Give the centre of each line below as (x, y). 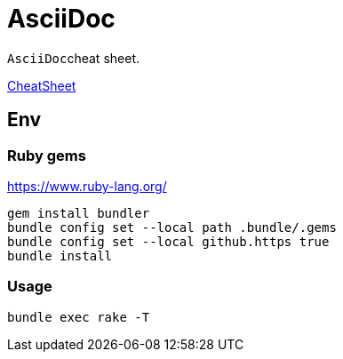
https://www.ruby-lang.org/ (87, 186)
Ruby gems (47, 155)
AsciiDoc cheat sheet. (73, 58)
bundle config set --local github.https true (168, 241)
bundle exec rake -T (79, 317)
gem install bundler (79, 213)
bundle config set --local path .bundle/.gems (172, 227)
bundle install (60, 255)
